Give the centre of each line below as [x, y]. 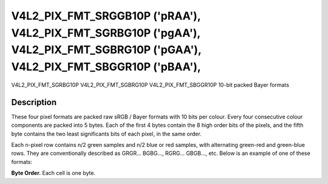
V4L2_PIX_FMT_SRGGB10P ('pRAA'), [106, 16]
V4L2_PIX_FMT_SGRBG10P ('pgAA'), [106, 33]
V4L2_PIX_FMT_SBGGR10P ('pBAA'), [106, 67]
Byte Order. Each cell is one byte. [53, 173]
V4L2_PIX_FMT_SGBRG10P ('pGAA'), [106, 50]
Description [34, 102]
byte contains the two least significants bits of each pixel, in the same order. [106, 134]
